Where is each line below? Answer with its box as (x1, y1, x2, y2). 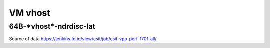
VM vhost (9, 7, 51, 18)
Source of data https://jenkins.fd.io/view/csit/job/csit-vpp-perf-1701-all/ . (9, 36, 158, 42)
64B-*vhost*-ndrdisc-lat (9, 22, 96, 31)
